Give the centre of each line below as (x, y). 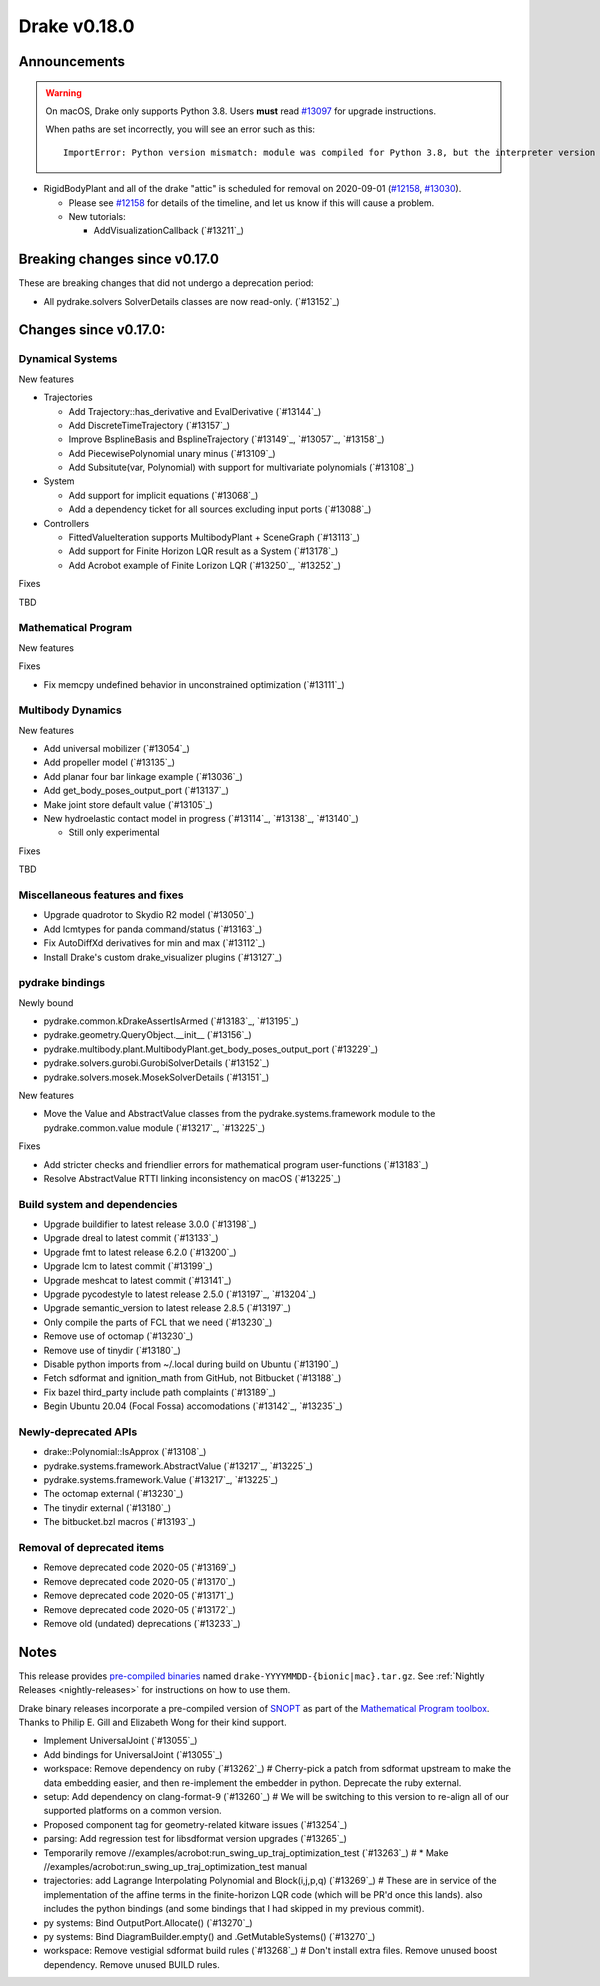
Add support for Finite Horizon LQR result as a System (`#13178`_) (203, 551)
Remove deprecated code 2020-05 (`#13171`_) (139, 1596)
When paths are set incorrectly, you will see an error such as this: (180, 129)
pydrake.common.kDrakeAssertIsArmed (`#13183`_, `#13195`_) (171, 1021)
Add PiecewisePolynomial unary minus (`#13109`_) (172, 453)
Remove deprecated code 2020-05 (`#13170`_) (140, 1581)
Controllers (66, 523)
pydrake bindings (61, 983)
